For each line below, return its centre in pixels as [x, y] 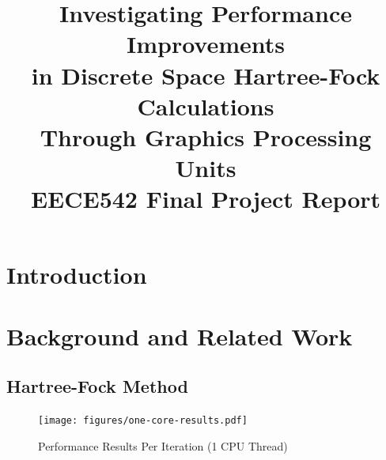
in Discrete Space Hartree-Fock [206, 75]
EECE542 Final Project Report [206, 199]
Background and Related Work [180, 336]
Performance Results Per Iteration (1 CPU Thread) [163, 445]
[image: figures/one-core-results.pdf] [143, 421]
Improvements [206, 44]
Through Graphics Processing [206, 136]
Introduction [77, 274]
